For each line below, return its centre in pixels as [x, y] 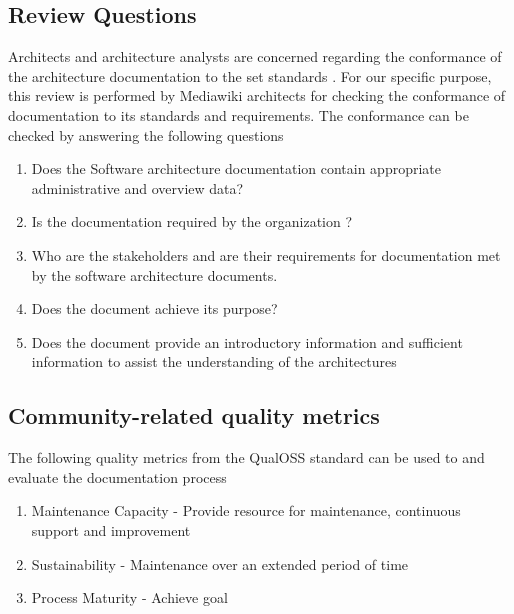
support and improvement [111, 529]
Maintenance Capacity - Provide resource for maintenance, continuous [246, 510]
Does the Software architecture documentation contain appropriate [236, 168]
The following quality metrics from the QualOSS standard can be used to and [246, 457]
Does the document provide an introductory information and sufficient [247, 341]
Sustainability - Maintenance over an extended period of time [220, 563]
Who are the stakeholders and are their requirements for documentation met [266, 254]
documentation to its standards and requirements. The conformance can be [238, 114]
